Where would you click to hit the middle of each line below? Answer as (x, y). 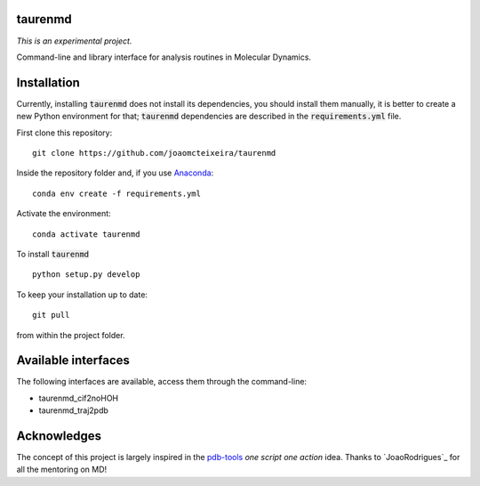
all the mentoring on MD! (62, 470)
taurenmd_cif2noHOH (79, 398)
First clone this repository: (64, 133)
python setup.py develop (86, 275)
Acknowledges (59, 436)
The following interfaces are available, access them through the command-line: (161, 382)
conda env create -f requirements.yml (117, 193)
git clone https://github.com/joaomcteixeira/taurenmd (154, 153)
